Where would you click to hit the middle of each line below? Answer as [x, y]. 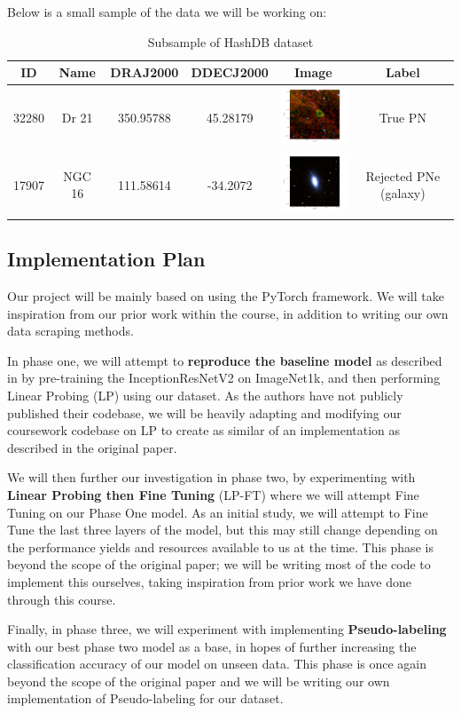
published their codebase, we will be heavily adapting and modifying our [204, 412]
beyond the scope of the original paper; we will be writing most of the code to [219, 564]
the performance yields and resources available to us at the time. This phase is [220, 547]
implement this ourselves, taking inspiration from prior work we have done [209, 581]
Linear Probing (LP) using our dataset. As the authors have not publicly [205, 395]
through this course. [62, 599]
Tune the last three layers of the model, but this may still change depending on [223, 530]
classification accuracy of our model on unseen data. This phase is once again [217, 664]
